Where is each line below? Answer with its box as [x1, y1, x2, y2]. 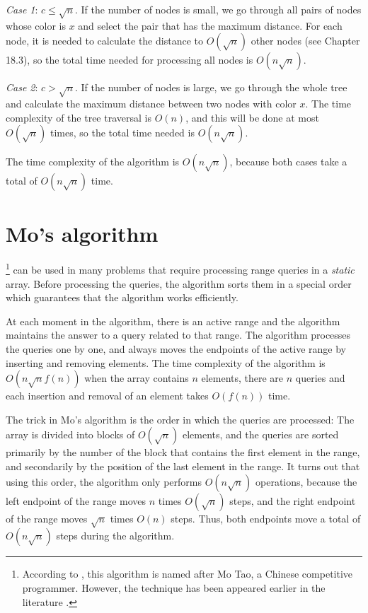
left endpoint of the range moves [6, 493, 146, 508]
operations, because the [255, 474, 357, 489]
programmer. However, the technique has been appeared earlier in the [22, 580, 326, 595]
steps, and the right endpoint [229, 493, 356, 508]
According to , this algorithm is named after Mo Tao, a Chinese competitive [22, 566, 353, 581]
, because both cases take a [229, 154, 347, 169]
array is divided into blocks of [6, 427, 135, 442]
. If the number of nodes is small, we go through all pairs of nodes [74, 2, 362, 16]
